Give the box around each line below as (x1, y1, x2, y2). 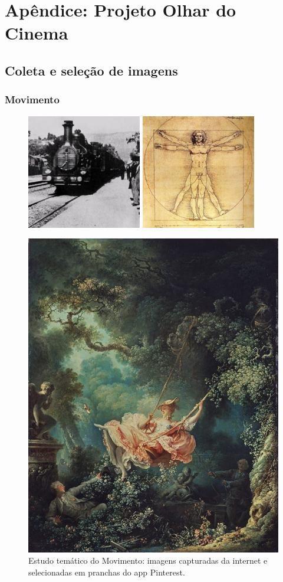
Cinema (5, 21, 68, 45)
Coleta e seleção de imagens (5, 61, 178, 79)
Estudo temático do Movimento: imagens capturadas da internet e (28, 554, 268, 567)
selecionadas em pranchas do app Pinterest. (28, 565, 185, 578)
